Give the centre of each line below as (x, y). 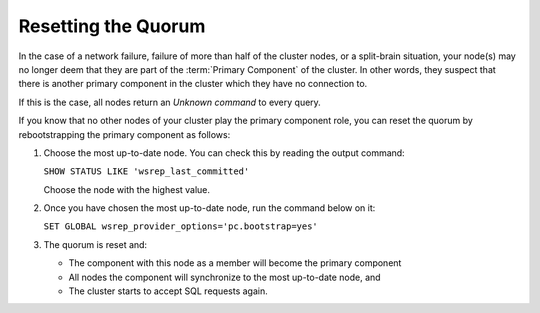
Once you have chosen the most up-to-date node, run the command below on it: (209, 208)
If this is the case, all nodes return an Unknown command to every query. (170, 102)
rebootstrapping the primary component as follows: (124, 134)
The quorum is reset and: (95, 244)
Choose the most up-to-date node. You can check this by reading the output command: (224, 152)
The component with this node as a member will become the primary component (235, 263)
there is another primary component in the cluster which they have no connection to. (193, 84)
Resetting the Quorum (112, 26)
